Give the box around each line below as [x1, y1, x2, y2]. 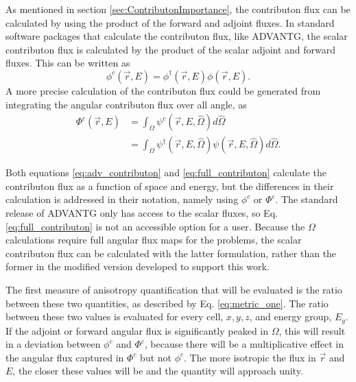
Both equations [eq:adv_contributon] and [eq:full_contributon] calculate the [5, 165, 327, 180]
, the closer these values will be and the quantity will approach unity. [12, 363, 303, 378]
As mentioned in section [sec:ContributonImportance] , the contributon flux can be [5, 2, 351, 16]
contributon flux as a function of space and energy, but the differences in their [5, 178, 334, 193]
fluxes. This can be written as [5, 56, 130, 70]
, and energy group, [249, 309, 332, 324]
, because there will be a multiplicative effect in [144, 337, 344, 351]
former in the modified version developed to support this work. [5, 259, 270, 274]
